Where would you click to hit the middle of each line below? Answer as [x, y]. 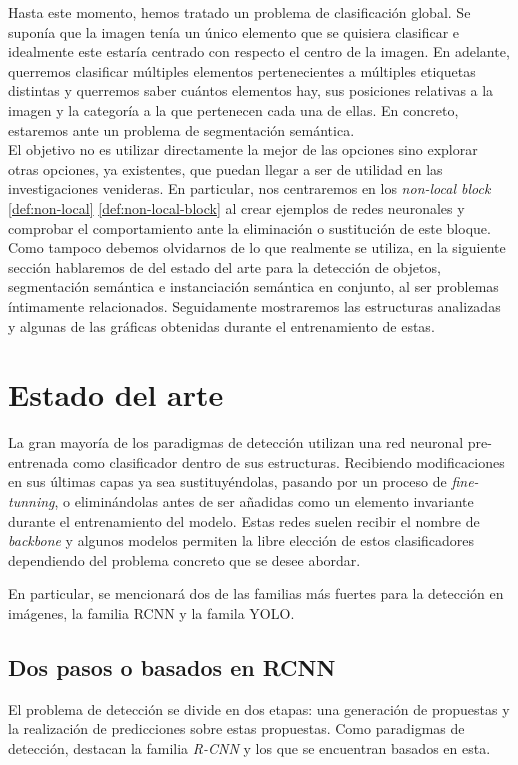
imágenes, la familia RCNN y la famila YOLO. [151, 612]
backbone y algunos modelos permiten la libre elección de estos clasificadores [241, 540]
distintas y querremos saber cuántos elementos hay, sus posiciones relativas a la [251, 90]
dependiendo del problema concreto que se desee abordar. [184, 559]
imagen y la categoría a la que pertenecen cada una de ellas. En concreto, [233, 109]
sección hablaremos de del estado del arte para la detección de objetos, [224, 266]
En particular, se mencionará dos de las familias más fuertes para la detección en [256, 593]
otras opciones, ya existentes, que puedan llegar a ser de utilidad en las [225, 168]
